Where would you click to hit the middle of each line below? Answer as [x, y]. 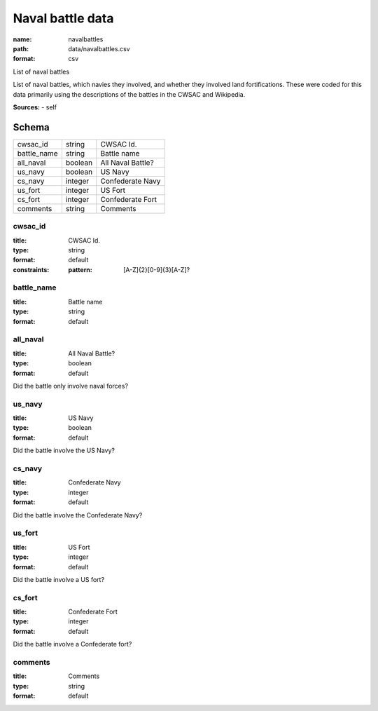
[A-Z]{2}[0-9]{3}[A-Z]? [157, 269]
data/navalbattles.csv [99, 48]
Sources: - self [35, 107]
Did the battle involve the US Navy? [64, 451]
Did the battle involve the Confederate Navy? [78, 515]
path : [21, 48]
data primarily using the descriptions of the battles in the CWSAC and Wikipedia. [129, 94]
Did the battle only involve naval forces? [71, 386]
